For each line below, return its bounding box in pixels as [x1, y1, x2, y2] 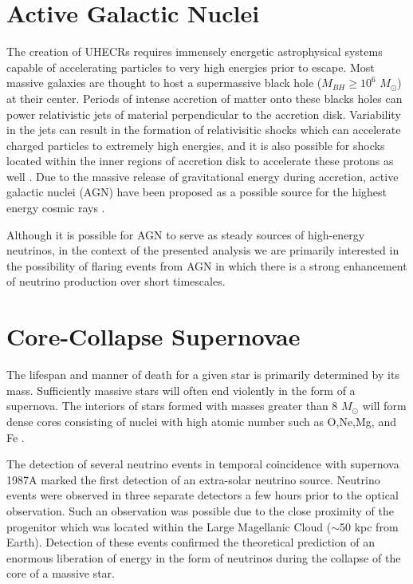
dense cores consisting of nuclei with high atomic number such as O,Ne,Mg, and [6, 412, 396, 429]
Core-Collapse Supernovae [6, 320, 301, 353]
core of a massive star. [6, 565, 115, 582]
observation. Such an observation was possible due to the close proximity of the [6, 502, 394, 519]
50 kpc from [340, 518, 399, 535]
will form [362, 397, 407, 414]
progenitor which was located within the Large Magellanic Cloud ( [6, 518, 332, 535]
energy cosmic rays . [6, 199, 105, 216]
